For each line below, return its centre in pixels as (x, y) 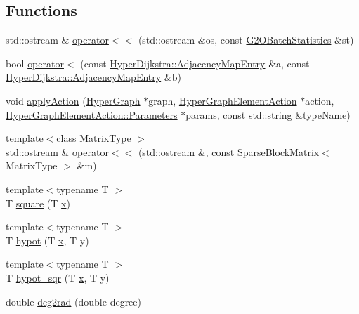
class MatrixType (94, 138)
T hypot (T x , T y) (47, 240)
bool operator (35, 63)
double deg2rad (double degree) (74, 301)
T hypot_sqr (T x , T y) (58, 277)
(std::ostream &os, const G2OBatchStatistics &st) (246, 40)
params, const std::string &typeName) (268, 114)
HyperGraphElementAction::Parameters (92, 114)
